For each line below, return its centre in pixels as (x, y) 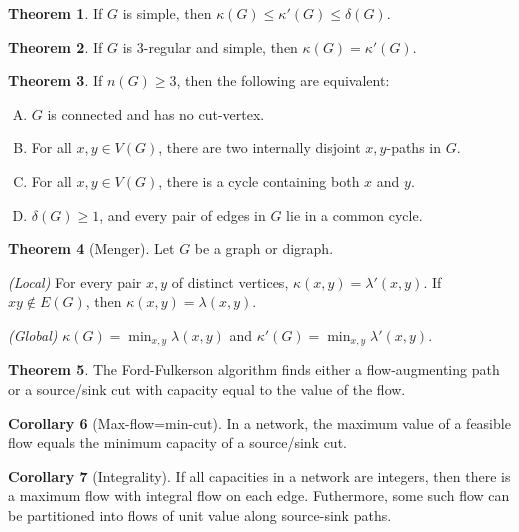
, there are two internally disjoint (259, 147)
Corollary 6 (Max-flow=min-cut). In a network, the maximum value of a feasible (259, 422)
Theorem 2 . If (55, 46)
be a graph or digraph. (264, 248)
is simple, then (167, 13)
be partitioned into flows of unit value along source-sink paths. (200, 514)
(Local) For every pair (75, 281)
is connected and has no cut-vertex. (156, 113)
